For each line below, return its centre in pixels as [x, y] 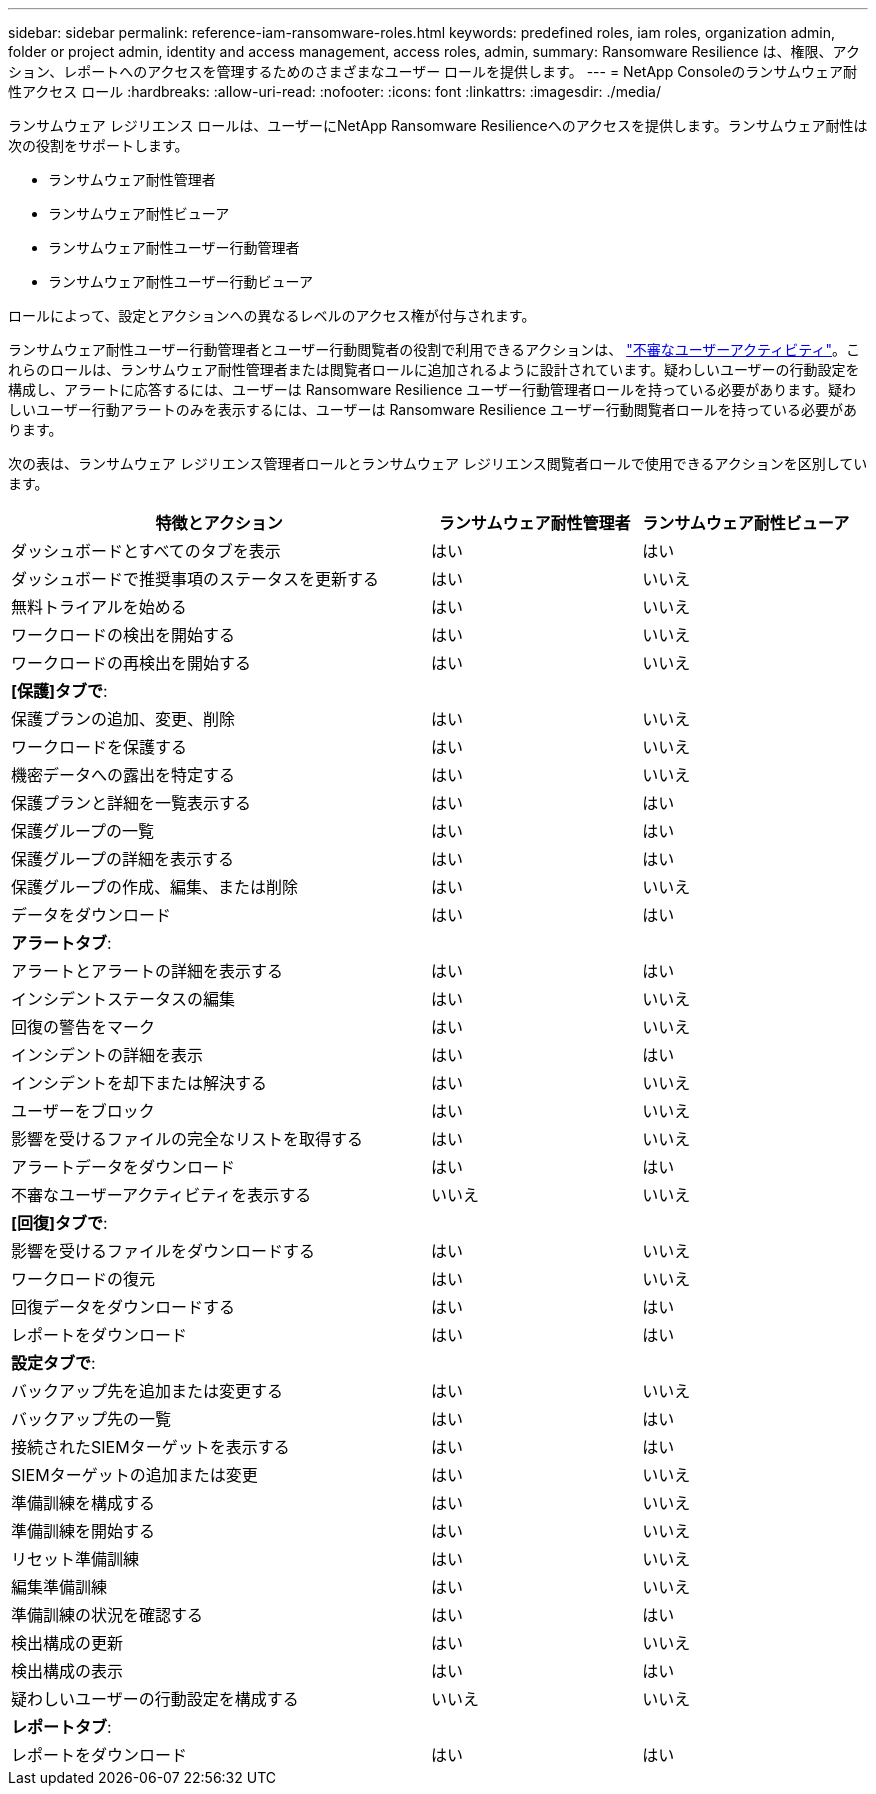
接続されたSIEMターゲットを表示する [150, 1447]
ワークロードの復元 [83, 1279]
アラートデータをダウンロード [123, 1167]
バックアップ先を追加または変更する [147, 1391]
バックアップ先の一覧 [91, 1419]
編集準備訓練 [59, 1587]
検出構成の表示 [67, 1671]
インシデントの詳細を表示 [107, 1055]
